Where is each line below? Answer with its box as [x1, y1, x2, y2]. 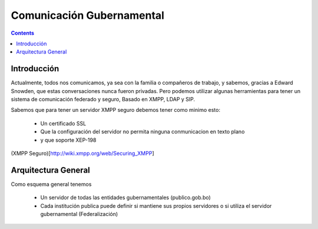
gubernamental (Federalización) [40, 211, 118, 218]
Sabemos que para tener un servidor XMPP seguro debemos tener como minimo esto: [11, 107, 221, 114]
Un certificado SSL [40, 120, 87, 127]
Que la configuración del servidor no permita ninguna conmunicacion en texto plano [40, 128, 245, 135]
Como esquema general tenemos [11, 180, 92, 188]
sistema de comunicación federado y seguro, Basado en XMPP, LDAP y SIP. [11, 96, 196, 103]
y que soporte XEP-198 [40, 136, 97, 144]
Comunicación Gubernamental [11, 9, 165, 22]
